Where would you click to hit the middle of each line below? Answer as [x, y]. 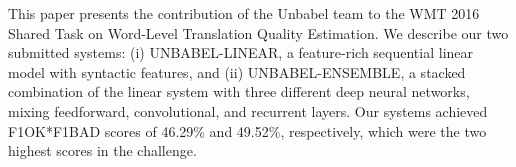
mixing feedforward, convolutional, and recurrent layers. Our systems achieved [248, 110]
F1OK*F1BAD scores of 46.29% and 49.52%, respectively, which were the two [247, 130]
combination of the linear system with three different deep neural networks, [239, 91]
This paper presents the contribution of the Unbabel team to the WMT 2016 [244, 13]
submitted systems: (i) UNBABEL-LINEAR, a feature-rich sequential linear [241, 52]
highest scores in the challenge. [102, 150]
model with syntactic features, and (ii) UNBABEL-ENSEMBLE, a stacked [237, 71]
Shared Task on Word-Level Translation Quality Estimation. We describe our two [258, 32]
